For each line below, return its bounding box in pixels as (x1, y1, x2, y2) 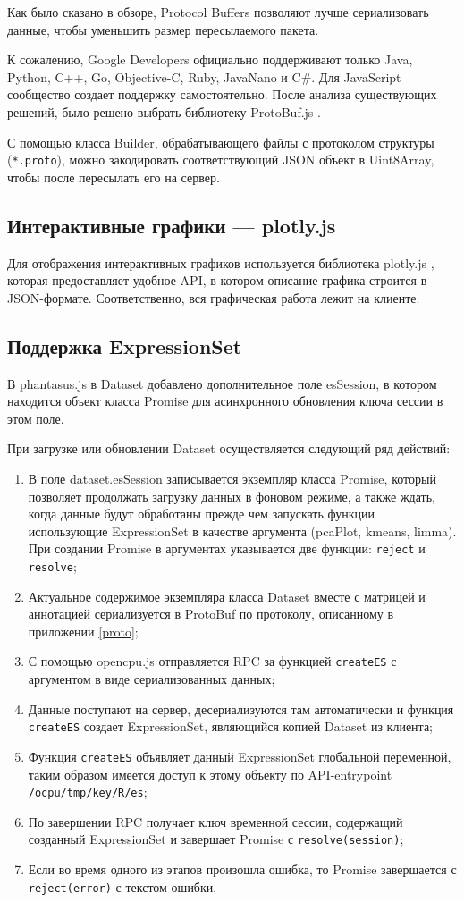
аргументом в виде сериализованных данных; (28, 670, 275, 688)
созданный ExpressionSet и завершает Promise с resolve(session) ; (28, 830, 404, 848)
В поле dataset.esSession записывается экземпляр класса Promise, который (28, 468, 436, 487)
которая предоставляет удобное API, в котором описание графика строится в (7, 271, 427, 290)
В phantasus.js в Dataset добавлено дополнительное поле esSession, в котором (7, 374, 437, 392)
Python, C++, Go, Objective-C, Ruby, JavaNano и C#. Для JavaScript (7, 67, 401, 86)
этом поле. (7, 409, 64, 427)
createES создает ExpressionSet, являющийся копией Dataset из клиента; (28, 717, 434, 736)
